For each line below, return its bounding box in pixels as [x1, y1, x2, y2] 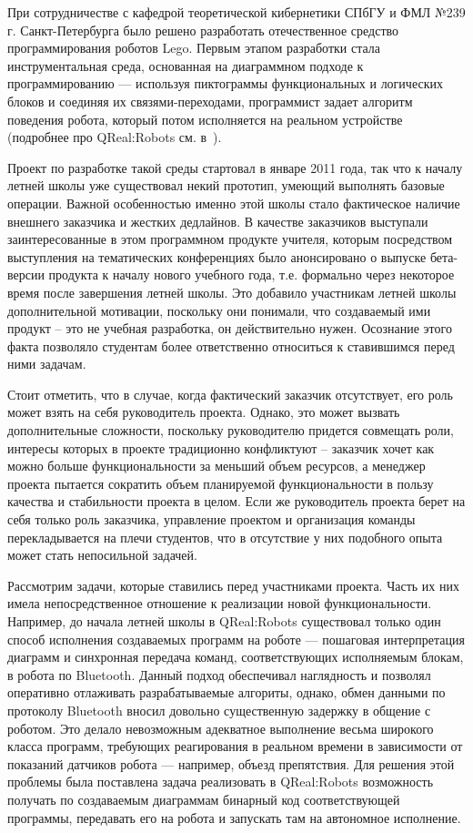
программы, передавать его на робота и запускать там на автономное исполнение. [7, 808, 461, 827]
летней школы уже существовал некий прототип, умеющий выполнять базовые [7, 176, 445, 195]
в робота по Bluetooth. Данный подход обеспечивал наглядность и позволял [7, 665, 431, 684]
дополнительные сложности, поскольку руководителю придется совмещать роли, [7, 421, 454, 440]
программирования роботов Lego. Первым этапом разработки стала [7, 38, 380, 57]
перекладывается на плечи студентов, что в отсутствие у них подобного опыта [7, 527, 443, 546]
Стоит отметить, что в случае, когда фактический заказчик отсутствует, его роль [7, 384, 453, 403]
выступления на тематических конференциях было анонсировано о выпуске [7, 247, 427, 266]
